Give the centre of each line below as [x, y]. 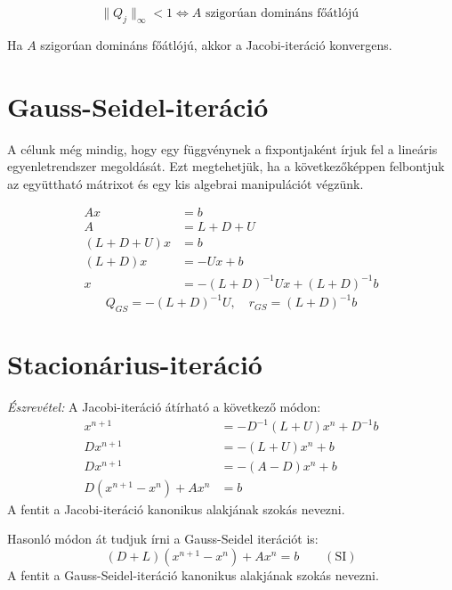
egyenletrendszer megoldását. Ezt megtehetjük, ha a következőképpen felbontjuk [226, 166]
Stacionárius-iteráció [135, 364]
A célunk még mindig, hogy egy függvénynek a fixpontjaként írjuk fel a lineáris [222, 148]
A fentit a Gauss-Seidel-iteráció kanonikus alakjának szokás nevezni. [193, 574]
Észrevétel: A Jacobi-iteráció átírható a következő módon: [164, 407]
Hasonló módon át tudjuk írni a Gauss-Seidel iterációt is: [163, 539]
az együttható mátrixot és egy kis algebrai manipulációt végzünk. [186, 183]
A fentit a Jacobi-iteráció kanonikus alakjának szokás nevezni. [176, 508]
